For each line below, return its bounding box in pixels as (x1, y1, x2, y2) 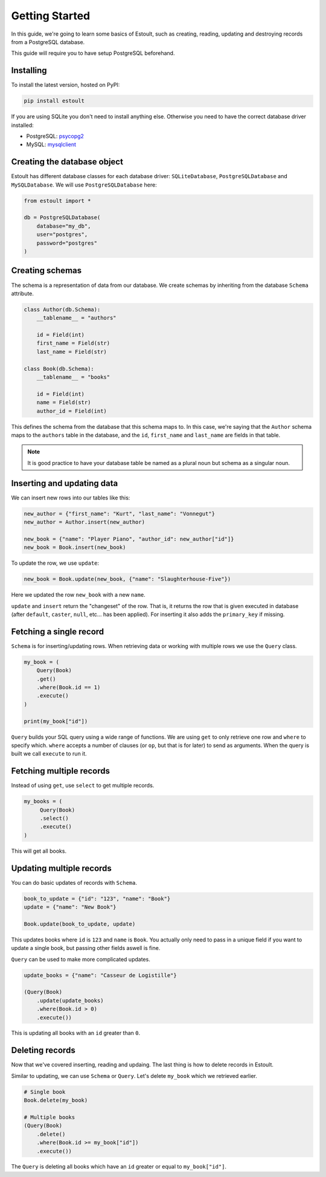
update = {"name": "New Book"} (24, 903, 117, 911)
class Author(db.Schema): (24, 306, 101, 313)
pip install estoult (24, 97, 85, 104)
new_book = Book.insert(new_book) (24, 544, 126, 551)
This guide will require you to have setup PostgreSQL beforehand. (11, 50, 175, 57)
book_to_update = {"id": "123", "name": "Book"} (24, 895, 171, 902)
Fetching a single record (11, 626, 104, 637)
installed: (11, 121, 34, 129)
